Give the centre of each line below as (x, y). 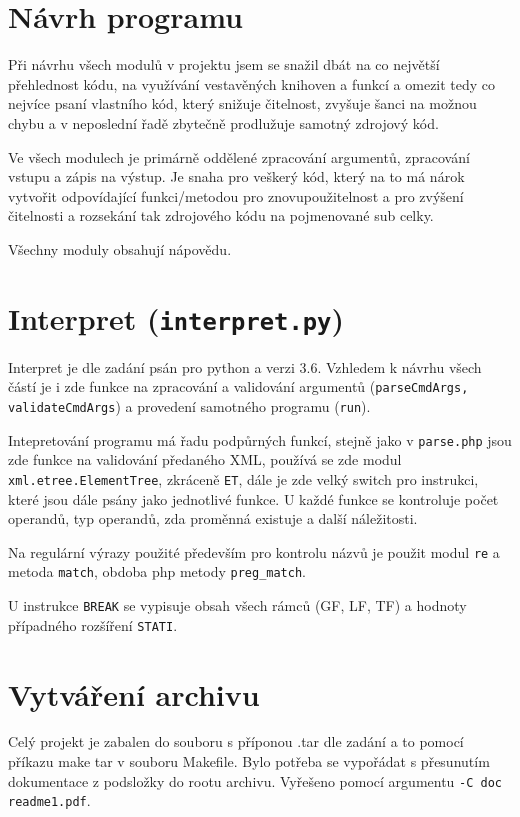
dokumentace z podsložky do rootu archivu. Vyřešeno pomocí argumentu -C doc (255, 780)
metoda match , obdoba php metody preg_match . (157, 571)
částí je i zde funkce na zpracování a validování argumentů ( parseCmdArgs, (238, 386)
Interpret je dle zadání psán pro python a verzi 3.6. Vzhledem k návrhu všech (245, 366)
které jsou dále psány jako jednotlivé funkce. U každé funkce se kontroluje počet (253, 498)
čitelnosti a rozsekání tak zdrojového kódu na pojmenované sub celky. (221, 215)
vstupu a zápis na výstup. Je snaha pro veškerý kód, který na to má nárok (236, 176)
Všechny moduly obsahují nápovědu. (120, 248)
